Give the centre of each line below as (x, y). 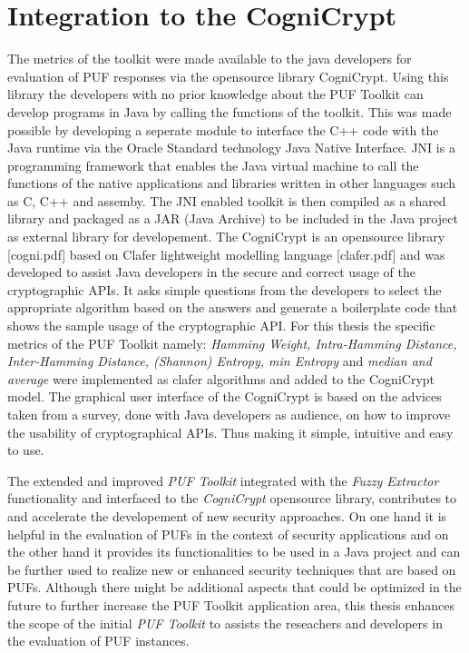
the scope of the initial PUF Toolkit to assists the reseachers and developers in (225, 623)
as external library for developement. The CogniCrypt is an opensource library (226, 237)
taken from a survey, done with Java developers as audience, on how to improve (229, 414)
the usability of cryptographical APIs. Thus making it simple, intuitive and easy (230, 432)
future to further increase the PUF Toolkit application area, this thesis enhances (231, 604)
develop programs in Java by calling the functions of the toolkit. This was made (230, 111)
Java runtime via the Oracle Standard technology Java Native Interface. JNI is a (231, 148)
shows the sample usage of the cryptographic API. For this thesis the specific (221, 326)
